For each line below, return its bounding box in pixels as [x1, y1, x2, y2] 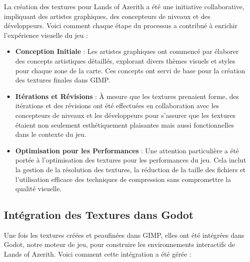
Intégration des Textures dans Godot [4, 207, 194, 222]
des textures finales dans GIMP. [15, 75, 110, 85]
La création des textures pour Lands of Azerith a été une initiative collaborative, [4, 1, 245, 11]
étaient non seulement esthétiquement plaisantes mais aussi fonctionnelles [15, 119, 234, 130]
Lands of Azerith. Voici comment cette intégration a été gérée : [4, 249, 192, 259]
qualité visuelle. [15, 183, 62, 194]
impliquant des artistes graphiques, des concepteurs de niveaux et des [4, 11, 211, 21]
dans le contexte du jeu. [15, 129, 86, 139]
